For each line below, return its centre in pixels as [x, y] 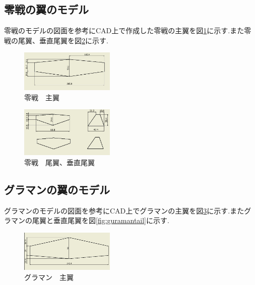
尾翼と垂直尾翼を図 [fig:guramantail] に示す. [101, 220]
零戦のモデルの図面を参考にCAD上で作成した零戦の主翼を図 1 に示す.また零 [128, 30]
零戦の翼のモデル [46, 9]
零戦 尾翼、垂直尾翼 [59, 162]
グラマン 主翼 [49, 277]
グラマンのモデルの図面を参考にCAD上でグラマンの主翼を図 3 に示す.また [124, 210]
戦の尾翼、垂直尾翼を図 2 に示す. [56, 40]
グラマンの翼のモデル [57, 189]
